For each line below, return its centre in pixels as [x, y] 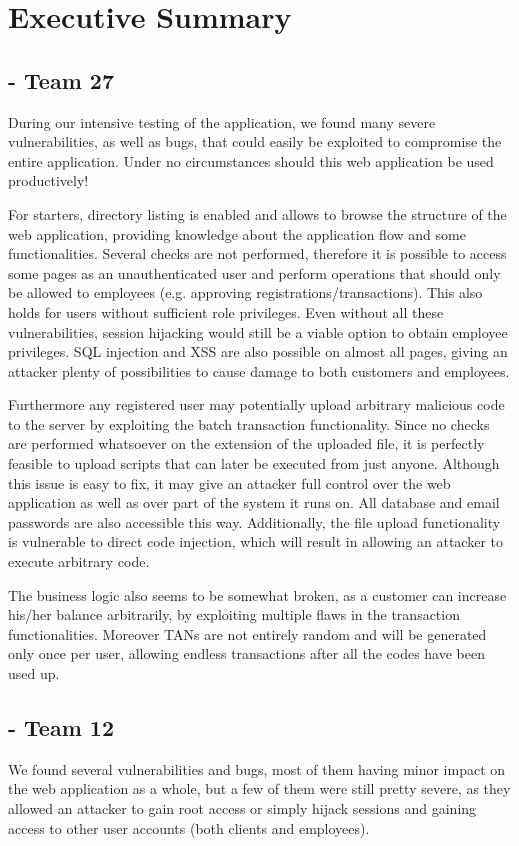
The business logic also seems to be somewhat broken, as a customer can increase [257, 594]
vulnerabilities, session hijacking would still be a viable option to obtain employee [258, 331]
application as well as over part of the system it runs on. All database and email [254, 502]
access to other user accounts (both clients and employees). [189, 827]
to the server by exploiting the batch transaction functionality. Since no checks [249, 423]
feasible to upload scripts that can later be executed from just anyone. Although [254, 463]
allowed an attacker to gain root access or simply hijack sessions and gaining [242, 808]
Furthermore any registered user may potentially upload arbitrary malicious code [256, 404]
